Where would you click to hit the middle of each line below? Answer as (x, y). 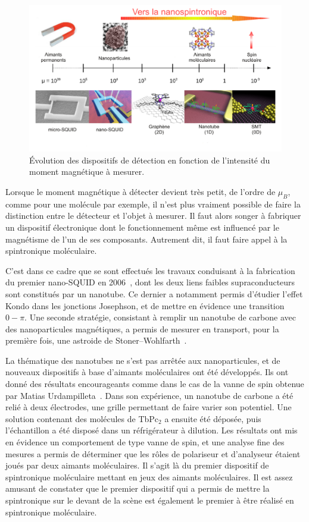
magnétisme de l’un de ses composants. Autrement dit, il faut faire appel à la (146, 239)
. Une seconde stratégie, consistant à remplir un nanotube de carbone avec (160, 317)
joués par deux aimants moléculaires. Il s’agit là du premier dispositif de (137, 465)
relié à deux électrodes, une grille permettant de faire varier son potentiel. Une (149, 407)
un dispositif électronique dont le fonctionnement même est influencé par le (142, 227)
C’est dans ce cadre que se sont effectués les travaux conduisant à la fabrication (150, 270)
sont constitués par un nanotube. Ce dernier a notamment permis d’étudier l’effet (154, 293)
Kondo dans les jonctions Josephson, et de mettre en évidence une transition (145, 305)
